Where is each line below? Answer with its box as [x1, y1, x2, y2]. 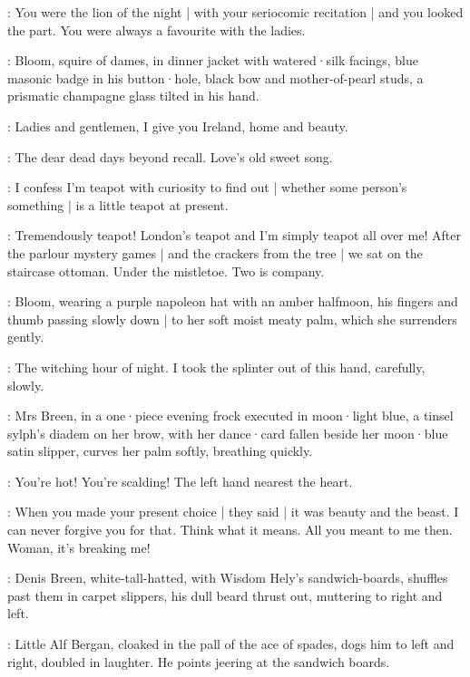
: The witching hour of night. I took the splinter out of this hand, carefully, [7, 357, 426, 376]
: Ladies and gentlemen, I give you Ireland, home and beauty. [7, 116, 348, 135]
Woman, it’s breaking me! [7, 537, 151, 556]
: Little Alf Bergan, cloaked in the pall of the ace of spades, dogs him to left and [7, 634, 455, 653]
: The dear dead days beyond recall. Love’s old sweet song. [7, 147, 333, 166]
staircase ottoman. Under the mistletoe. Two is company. [7, 261, 325, 280]
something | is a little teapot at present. [7, 195, 229, 214]
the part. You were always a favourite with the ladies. [7, 20, 306, 39]
